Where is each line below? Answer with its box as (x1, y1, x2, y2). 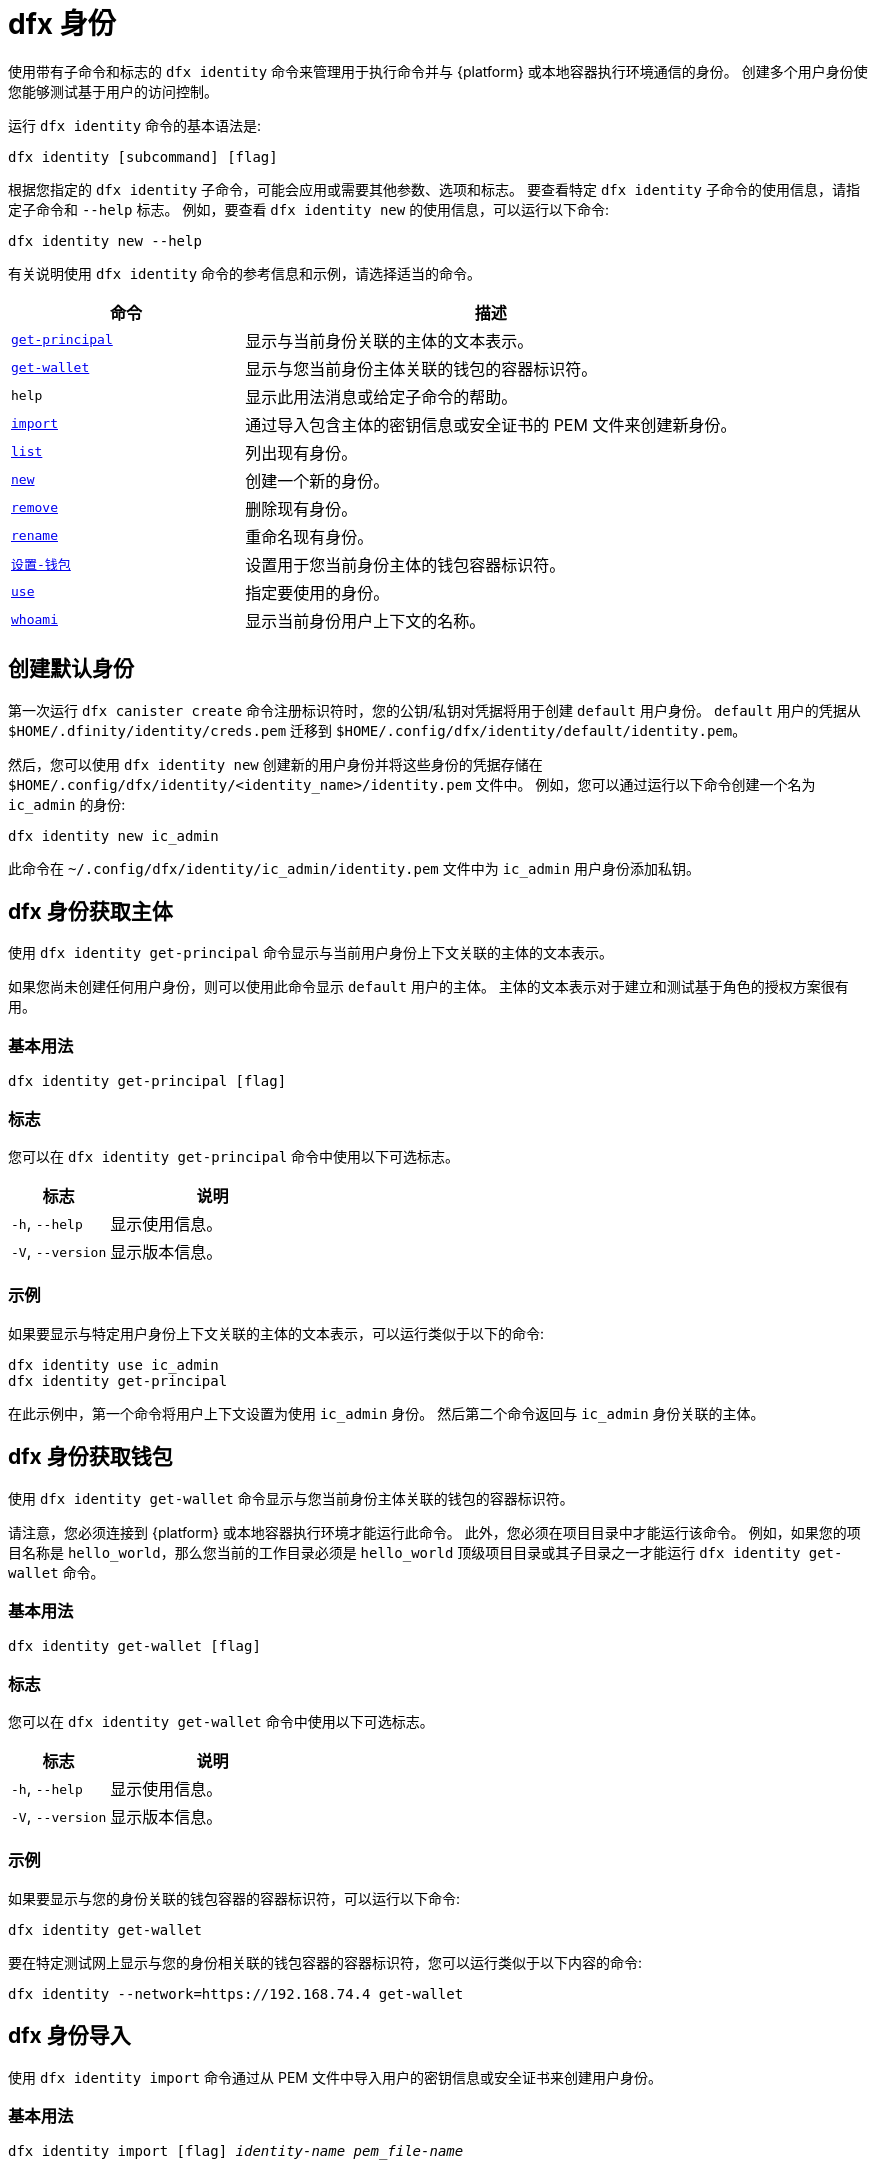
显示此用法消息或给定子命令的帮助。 (245, 386, 518, 407)
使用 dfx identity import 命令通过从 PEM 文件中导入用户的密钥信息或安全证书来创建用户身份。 (8, 2068, 662, 2086)
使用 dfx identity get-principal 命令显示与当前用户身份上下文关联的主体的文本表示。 (8, 944, 614, 962)
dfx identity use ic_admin (8, 1356, 219, 1373)
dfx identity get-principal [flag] (8, 1073, 287, 1090)
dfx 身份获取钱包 (8, 1444, 173, 1470)
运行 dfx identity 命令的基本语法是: (8, 116, 262, 134)
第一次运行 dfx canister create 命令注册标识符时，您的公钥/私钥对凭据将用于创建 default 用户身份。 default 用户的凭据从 (8, 701, 861, 719)
